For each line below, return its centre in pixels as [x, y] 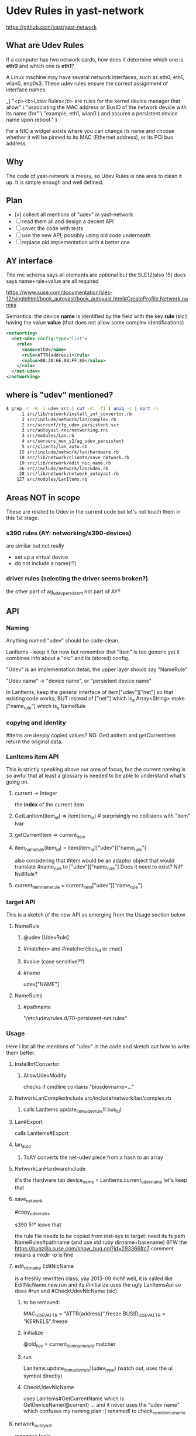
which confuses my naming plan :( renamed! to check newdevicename [104, 1411]
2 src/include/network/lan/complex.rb [69, 419]
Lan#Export [28, 1122]
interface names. [26, 90]
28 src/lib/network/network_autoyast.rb [69, 474]
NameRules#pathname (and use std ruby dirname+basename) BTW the [101, 1242]
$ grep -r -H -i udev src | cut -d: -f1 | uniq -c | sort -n [82, 408]
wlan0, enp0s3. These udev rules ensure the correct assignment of [87, 83]
